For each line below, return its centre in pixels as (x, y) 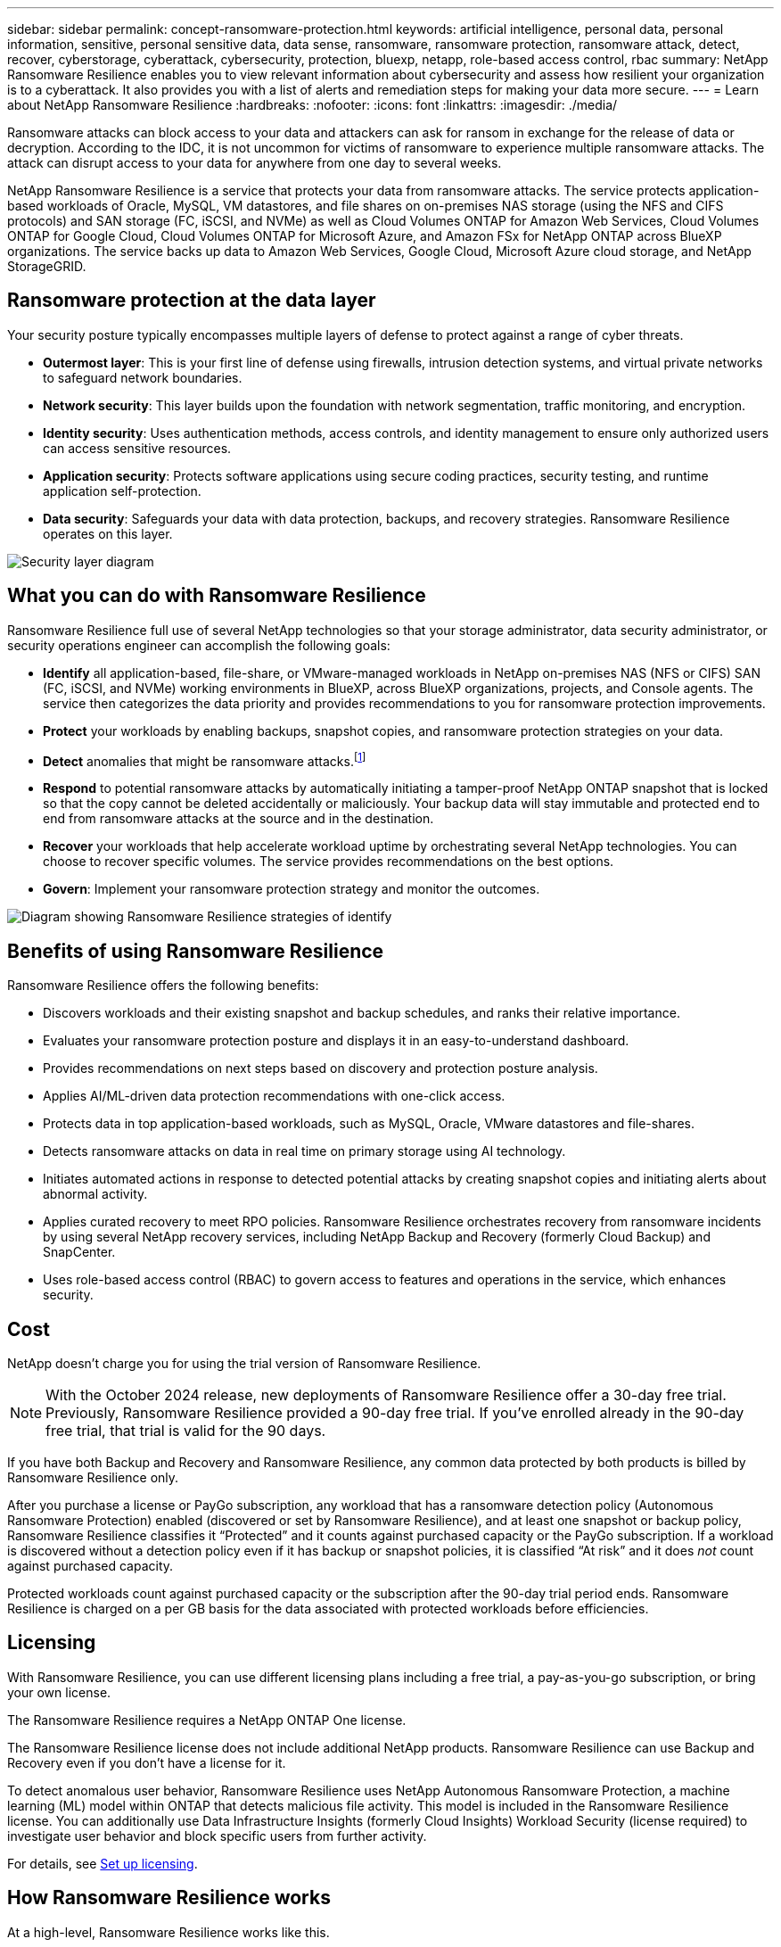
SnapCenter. (79, 1252)
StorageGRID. (47, 266)
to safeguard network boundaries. (143, 377)
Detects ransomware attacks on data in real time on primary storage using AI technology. (304, 1151)
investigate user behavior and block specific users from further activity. (217, 1836)
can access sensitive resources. (137, 448)
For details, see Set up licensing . (103, 1863)
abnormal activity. (95, 1194)
